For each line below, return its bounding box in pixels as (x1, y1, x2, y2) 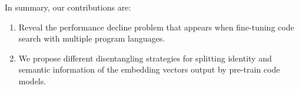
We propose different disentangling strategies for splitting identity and (18, 52, 272, 64)
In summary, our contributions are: (5, 1, 131, 13)
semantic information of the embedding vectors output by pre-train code (18, 63, 280, 76)
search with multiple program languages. (18, 32, 165, 44)
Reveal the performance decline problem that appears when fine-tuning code (18, 20, 294, 33)
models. (18, 74, 46, 87)
